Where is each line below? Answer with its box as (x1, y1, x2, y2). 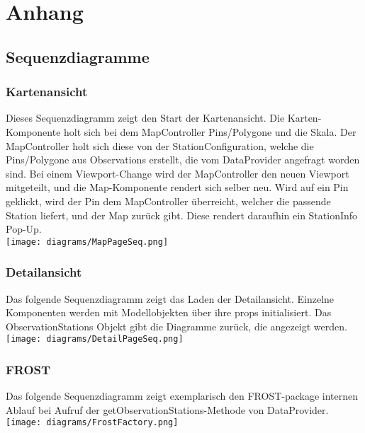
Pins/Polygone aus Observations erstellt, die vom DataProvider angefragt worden (6, 152, 360, 167)
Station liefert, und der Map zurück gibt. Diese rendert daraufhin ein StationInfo (6, 207, 358, 222)
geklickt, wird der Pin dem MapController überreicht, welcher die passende (6, 193, 331, 208)
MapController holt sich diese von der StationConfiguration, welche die (6, 138, 314, 153)
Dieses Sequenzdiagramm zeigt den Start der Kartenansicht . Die (6, 110, 285, 125)
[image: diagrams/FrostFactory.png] (6, 417, 179, 428)
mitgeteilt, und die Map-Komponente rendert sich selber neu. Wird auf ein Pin (6, 180, 349, 195)
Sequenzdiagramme (6, 45, 150, 67)
